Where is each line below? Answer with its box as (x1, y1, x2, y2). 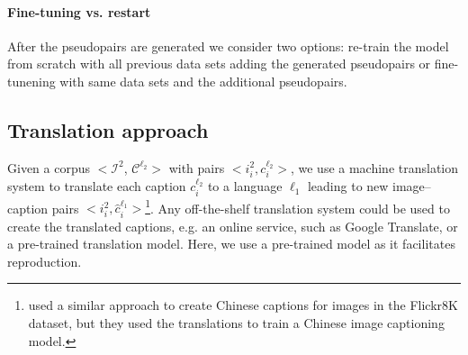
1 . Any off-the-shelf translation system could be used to (145, 196, 450, 217)
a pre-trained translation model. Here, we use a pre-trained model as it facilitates (7, 234, 455, 253)
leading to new (307, 177, 389, 196)
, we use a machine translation (290, 158, 459, 177)
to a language (207, 177, 283, 196)
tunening (7, 71, 56, 90)
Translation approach (7, 115, 209, 143)
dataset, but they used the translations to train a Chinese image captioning (28, 314, 445, 332)
